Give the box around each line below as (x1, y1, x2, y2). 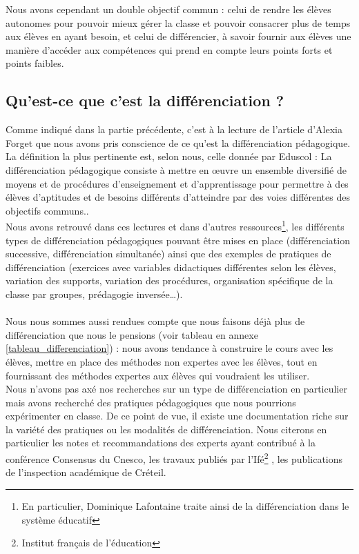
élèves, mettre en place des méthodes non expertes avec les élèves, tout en (6, 354, 318, 368)
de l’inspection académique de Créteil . (6, 465, 166, 479)
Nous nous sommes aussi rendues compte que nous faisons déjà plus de (6, 314, 305, 328)
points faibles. (6, 56, 64, 70)
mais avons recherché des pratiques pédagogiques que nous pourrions (6, 395, 296, 409)
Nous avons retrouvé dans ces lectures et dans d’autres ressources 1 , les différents (6, 217, 345, 233)
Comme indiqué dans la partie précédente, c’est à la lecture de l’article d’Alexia (6, 122, 342, 137)
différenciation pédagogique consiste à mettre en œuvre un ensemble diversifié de (6, 162, 347, 177)
